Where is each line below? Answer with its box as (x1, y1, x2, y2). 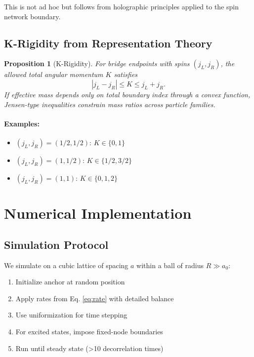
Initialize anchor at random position (15, 277, 125, 287)
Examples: (4, 118, 40, 128)
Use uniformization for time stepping (15, 310, 127, 320)
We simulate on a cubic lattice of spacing (4, 260, 128, 270)
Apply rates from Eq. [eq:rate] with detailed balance (15, 293, 174, 303)
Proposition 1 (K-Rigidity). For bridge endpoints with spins (4, 58, 190, 69)
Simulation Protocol (4, 237, 109, 252)
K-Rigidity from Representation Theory (4, 35, 212, 50)
